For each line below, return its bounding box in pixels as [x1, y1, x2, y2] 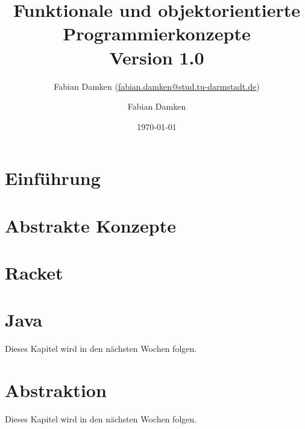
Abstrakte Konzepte [5, 213, 176, 237]
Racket [5, 260, 63, 285]
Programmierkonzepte [63, 21, 251, 46]
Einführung [5, 166, 101, 190]
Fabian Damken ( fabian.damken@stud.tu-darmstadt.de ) [54, 80, 260, 92]
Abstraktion [5, 378, 107, 402]
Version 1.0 [109, 45, 204, 69]
